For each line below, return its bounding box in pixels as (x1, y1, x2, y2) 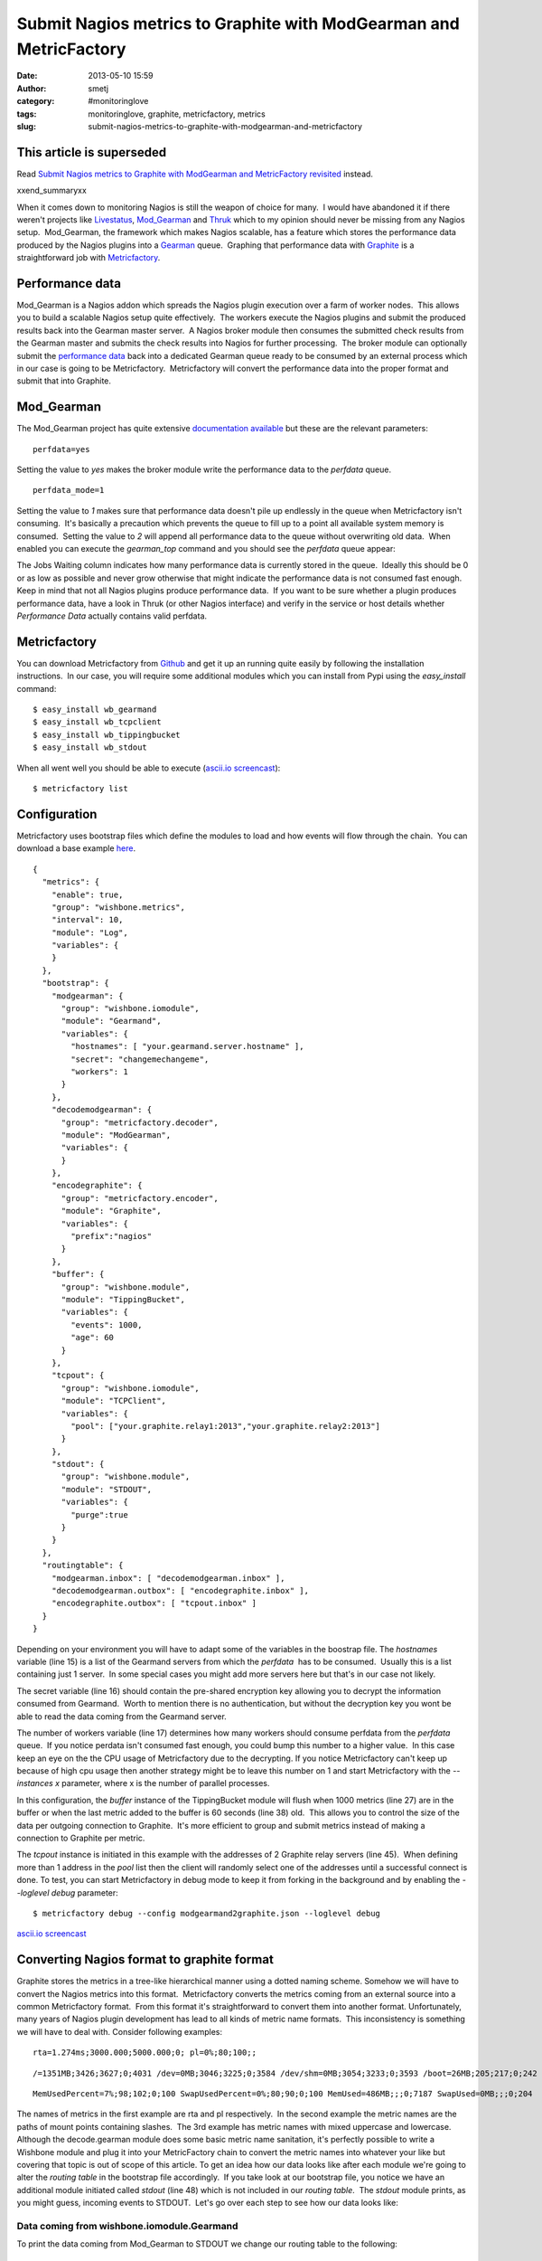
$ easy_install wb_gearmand (33, 705, 157, 714)
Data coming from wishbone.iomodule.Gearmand (16, 2219, 238, 2232)
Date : (16, 71, 38, 81)
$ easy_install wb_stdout (33, 743, 148, 752)
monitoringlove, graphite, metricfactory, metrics (88, 109, 266, 119)
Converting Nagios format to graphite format (16, 1952, 275, 1967)
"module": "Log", (51, 927, 128, 938)
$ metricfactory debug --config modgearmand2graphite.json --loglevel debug (33, 1908, 381, 1918)
